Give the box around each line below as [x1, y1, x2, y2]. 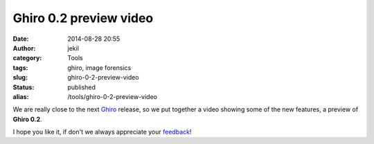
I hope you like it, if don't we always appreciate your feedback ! [12, 128, 192, 136]
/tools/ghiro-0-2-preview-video [67, 92, 157, 100]
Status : [12, 83, 35, 91]
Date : [12, 35, 29, 43]
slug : [12, 73, 28, 82]
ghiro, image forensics [67, 63, 132, 72]
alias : [12, 92, 29, 100]
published [67, 83, 96, 91]
